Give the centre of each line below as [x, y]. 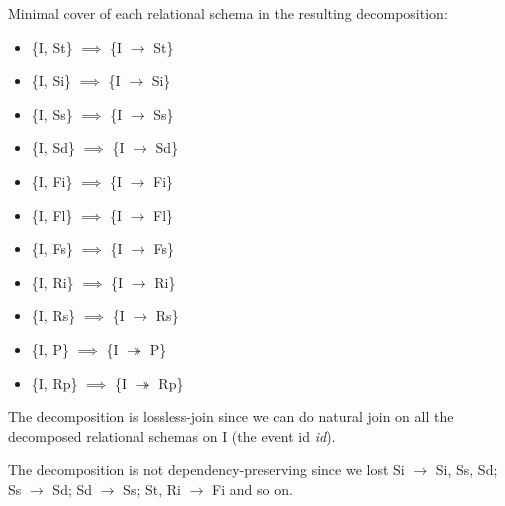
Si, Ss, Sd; [466, 469]
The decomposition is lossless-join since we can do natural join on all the [231, 416]
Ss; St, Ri [152, 488]
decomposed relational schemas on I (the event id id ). [172, 435]
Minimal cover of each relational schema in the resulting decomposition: [228, 13]
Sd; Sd [72, 488]
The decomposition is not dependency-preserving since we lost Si [206, 469]
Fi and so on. [252, 488]
